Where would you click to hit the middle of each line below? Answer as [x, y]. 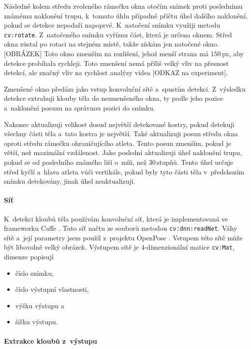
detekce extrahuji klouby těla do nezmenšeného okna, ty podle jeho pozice [114, 98]
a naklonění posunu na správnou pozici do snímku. [80, 108]
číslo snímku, [34, 273]
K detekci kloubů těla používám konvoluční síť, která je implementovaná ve [116, 218]
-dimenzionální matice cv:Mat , [189, 247]
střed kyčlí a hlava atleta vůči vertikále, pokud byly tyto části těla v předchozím [124, 171]
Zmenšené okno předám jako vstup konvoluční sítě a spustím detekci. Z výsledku [125, 88]
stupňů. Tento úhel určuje [195, 162]
